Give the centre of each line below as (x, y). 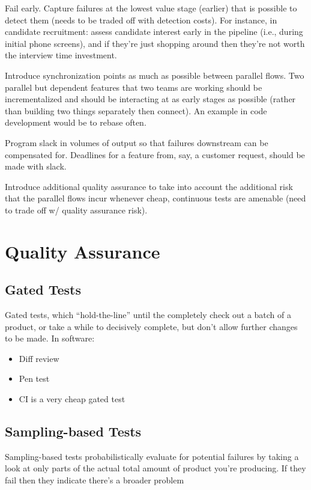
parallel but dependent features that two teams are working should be (134, 87)
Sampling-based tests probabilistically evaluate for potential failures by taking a (152, 456)
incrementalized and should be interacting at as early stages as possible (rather (150, 99)
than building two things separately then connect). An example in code (136, 110)
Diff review (39, 358)
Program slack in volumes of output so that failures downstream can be (137, 142)
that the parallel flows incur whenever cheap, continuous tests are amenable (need (155, 198)
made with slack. (36, 166)
